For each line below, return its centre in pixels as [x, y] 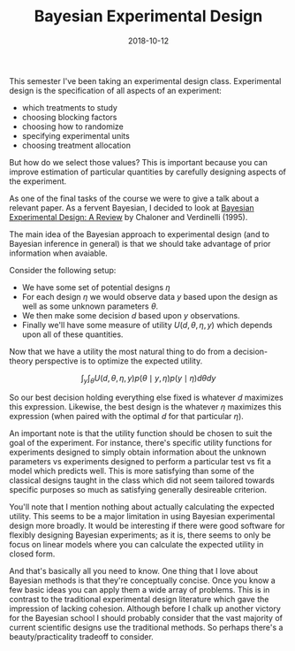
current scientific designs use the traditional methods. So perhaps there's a [146, 627]
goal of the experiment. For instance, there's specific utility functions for [140, 442]
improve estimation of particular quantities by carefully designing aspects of [148, 172]
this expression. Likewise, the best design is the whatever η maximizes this [145, 406]
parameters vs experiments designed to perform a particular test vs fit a [140, 461]
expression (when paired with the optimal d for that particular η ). [127, 416]
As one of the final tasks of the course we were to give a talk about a [134, 198]
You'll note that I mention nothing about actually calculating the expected [142, 507]
